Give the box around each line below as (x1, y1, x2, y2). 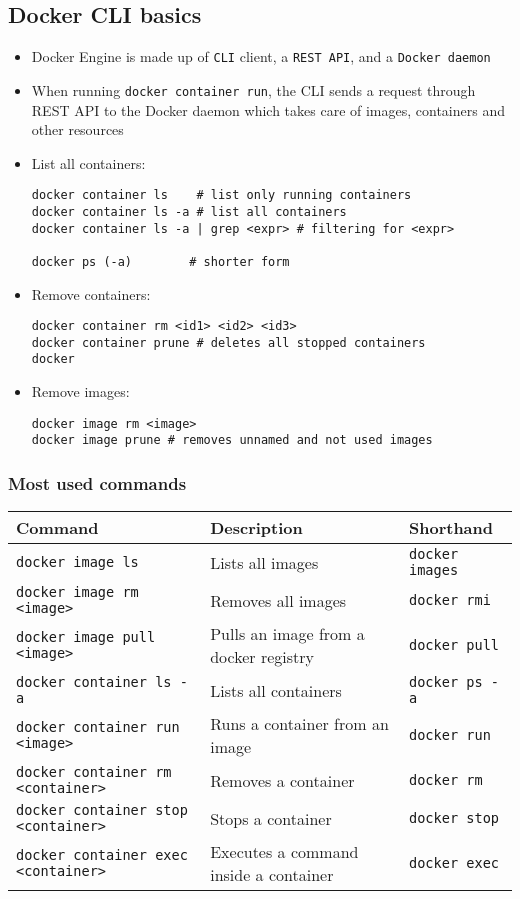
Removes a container (210, 768, 355, 792)
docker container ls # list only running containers (31, 188, 412, 203)
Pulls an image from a (210, 622, 365, 646)
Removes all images (210, 588, 347, 612)
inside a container (210, 863, 334, 887)
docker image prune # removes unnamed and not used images (31, 433, 433, 448)
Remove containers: (31, 283, 151, 304)
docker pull (409, 637, 500, 654)
